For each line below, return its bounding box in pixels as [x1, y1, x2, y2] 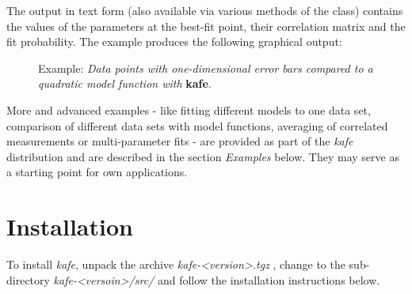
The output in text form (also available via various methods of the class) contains [6, 2, 403, 18]
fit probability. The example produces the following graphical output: [6, 33, 342, 50]
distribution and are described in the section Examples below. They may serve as [6, 148, 399, 164]
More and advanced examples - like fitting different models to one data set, [6, 101, 371, 118]
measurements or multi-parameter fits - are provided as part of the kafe [6, 133, 353, 149]
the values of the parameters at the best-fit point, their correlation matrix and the [6, 17, 406, 34]
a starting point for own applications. [6, 164, 188, 180]
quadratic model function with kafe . [38, 75, 212, 92]
